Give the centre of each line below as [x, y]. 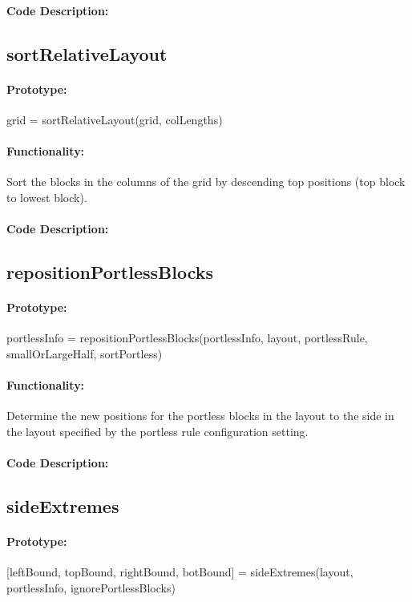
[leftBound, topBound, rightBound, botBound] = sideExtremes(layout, [180, 572]
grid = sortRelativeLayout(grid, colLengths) [115, 119]
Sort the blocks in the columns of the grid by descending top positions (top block [206, 182]
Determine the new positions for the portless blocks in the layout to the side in [200, 416]
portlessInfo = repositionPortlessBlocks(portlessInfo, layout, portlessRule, [187, 338]
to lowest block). [47, 197]
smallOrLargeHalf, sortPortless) [85, 353]
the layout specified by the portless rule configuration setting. [158, 431]
